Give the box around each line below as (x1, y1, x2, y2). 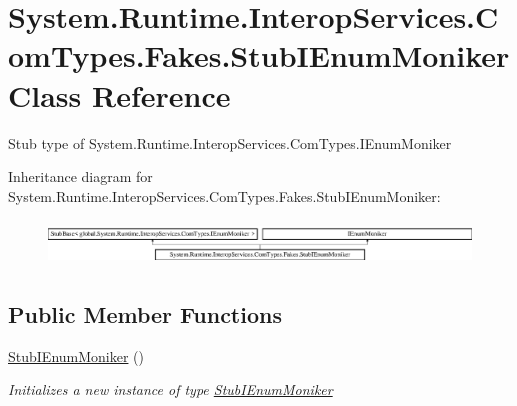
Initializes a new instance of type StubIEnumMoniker (8, 379, 333, 400)
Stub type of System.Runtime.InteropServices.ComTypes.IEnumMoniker (8, 132, 452, 153)
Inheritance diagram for (8, 166, 153, 187)
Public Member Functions (8, 298, 282, 329)
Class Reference (8, 74, 231, 115)
